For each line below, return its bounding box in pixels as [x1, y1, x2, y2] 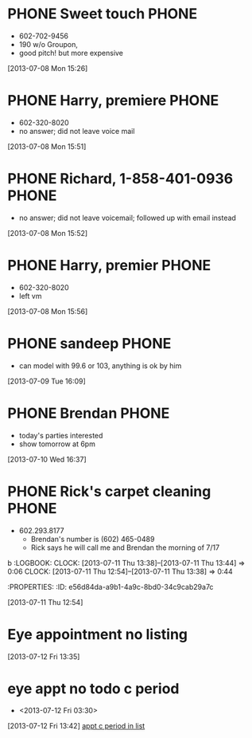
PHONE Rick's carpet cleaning [7, 482, 211, 501]
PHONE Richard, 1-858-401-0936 [7, 170, 234, 188]
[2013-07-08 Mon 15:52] [7, 228, 88, 237]
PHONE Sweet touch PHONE [7, 5, 198, 23]
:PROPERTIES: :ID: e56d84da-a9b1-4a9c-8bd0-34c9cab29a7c [7, 582, 214, 591]
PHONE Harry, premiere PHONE [7, 92, 219, 110]
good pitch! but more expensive [18, 48, 124, 57]
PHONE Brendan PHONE [7, 404, 170, 422]
